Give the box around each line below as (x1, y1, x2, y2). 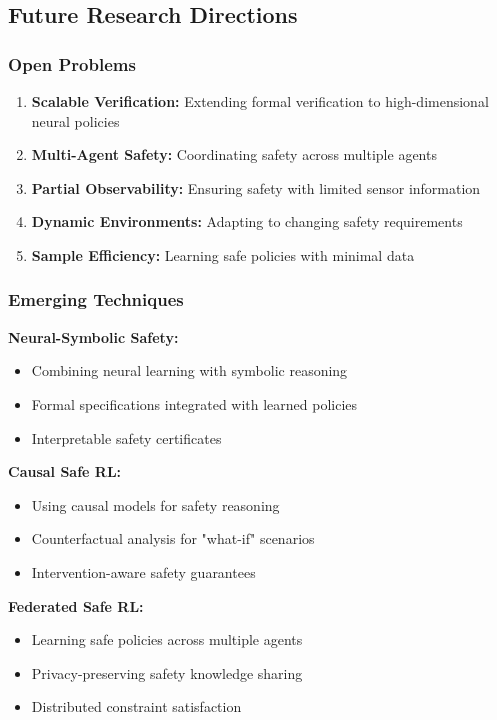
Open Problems (8, 51, 136, 76)
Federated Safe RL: (8, 595, 144, 616)
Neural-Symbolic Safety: (8, 326, 179, 347)
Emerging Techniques (8, 287, 184, 312)
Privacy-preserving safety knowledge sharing (31, 662, 303, 683)
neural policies (31, 110, 120, 131)
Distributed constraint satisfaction (31, 696, 242, 717)
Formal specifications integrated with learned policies (31, 393, 358, 414)
